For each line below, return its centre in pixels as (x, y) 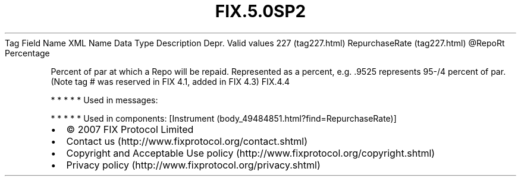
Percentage (27, 53)
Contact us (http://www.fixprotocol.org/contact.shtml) (187, 141)
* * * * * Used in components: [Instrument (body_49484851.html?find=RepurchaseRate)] (224, 118)
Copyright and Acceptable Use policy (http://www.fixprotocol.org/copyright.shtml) (251, 153)
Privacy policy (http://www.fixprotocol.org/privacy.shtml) (193, 165)
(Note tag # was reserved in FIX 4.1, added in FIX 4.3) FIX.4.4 (170, 81)
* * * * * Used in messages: (104, 100)
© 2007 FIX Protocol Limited (130, 129)
